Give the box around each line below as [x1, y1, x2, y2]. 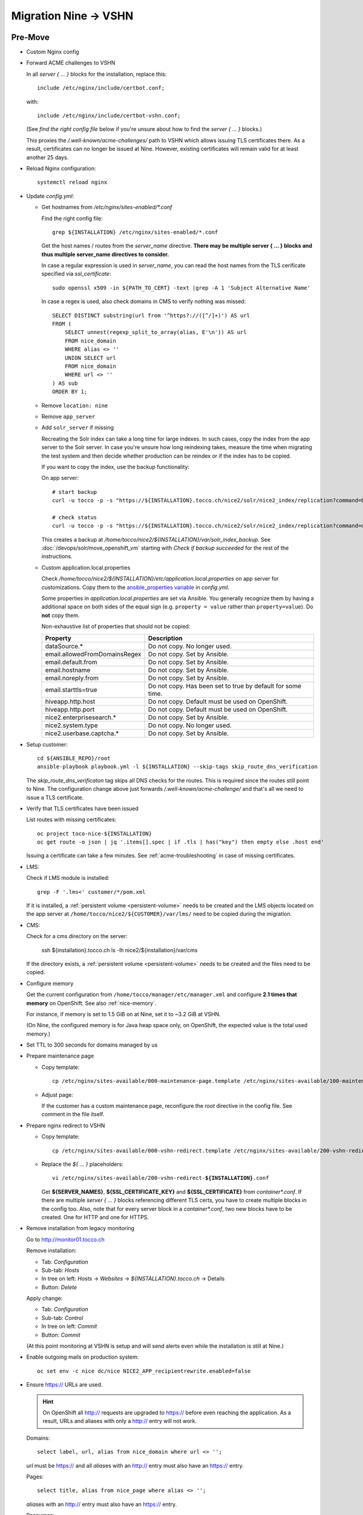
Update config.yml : [26, 192, 74, 199]
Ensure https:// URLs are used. [26, 1381, 103, 1388]
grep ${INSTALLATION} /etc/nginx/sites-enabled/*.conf [52, 228, 218, 236]
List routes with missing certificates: [26, 816, 117, 824]
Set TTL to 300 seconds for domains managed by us [26, 1041, 158, 1048]
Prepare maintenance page [26, 1052, 94, 1060]
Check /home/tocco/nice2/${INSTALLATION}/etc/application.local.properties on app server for [41, 575, 279, 582]
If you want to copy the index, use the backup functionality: [41, 463, 190, 470]
